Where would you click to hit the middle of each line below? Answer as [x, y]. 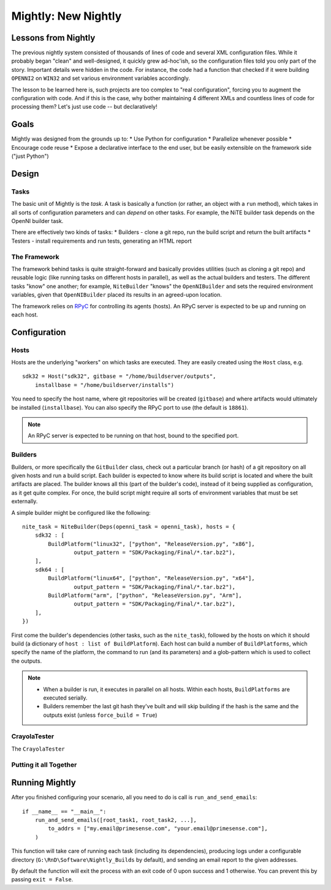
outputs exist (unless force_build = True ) [100, 715]
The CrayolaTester [38, 749]
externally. [25, 501]
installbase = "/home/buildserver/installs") [105, 385]
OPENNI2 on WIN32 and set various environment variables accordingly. [101, 78]
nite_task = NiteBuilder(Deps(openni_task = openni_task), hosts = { [129, 526]
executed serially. [66, 698]
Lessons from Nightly [53, 38]
